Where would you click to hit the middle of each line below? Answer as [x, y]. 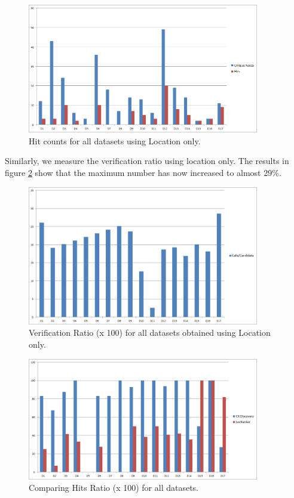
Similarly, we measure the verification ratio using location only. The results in [147, 161]
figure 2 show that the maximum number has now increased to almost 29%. [143, 172]
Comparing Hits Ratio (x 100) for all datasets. [114, 488]
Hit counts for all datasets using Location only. [115, 140]
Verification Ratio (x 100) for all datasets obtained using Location [150, 332]
